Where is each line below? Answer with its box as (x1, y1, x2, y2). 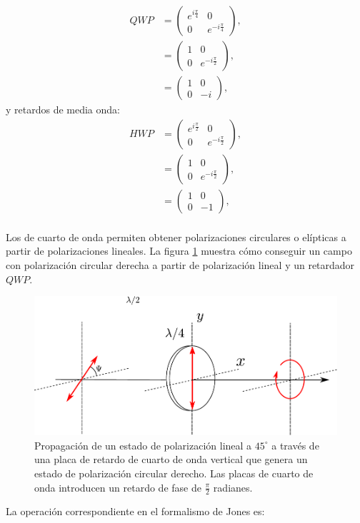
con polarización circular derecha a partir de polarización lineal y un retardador (6, 258, 355, 272)
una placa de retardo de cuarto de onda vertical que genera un (34, 452, 308, 467)
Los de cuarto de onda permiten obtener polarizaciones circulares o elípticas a (6, 229, 346, 244)
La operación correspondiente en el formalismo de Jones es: (6, 504, 265, 519)
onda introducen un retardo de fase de (34, 479, 201, 494)
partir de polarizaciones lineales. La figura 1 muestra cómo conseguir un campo (6, 243, 352, 258)
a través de (271, 437, 319, 452)
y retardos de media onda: (6, 102, 120, 117)
